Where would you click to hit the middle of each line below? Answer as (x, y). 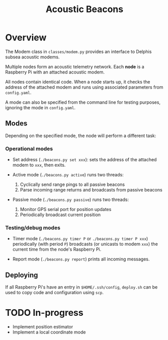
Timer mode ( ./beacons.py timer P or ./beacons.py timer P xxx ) (80, 239)
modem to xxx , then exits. (39, 165)
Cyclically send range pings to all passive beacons (72, 184)
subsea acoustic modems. (32, 57)
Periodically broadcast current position (60, 215)
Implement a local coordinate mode (49, 332)
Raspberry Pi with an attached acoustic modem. (55, 72)
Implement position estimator (43, 327)
